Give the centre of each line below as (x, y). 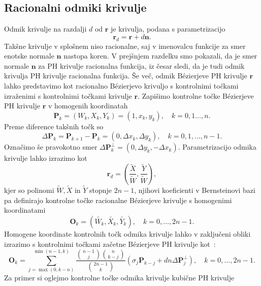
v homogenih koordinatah (88, 106)
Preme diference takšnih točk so (54, 126)
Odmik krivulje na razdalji (45, 29)
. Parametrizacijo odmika (217, 147)
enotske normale (29, 56)
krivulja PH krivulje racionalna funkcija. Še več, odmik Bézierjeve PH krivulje (126, 76)
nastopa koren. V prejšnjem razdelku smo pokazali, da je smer (160, 56)
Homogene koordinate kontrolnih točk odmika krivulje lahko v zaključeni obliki (127, 233)
